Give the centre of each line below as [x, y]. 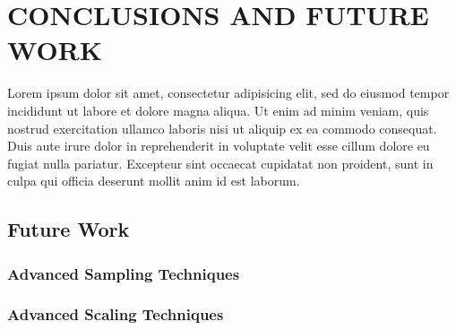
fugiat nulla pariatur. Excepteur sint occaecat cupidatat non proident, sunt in [220, 163]
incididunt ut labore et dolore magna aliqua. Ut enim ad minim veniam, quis [218, 110]
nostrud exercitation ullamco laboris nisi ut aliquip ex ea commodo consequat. [222, 128]
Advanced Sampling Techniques [124, 273]
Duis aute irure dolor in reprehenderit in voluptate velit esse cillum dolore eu [219, 146]
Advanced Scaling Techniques [116, 314]
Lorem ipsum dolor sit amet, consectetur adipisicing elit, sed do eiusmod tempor [228, 93]
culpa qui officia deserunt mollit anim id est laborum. [154, 181]
